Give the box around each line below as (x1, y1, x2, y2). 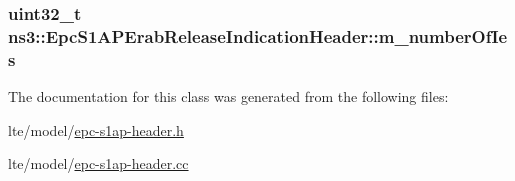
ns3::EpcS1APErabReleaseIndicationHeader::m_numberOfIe (8, 23, 508, 48)
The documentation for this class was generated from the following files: (8, 86, 449, 107)
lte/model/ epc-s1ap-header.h (8, 119, 184, 140)
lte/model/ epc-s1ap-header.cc (8, 153, 189, 174)
